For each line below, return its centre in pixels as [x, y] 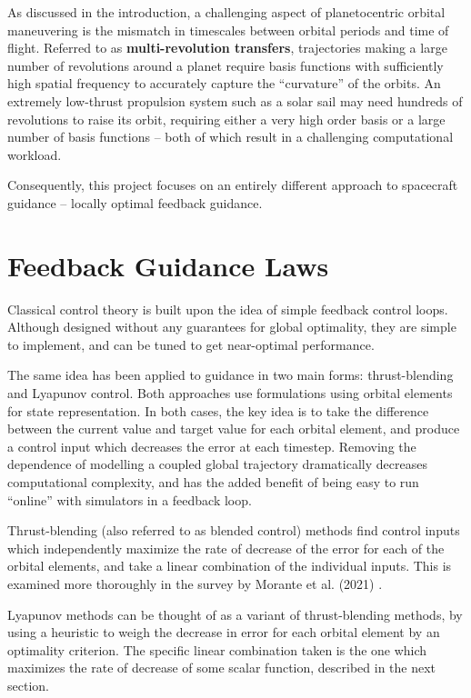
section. [28, 685]
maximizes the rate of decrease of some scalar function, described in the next [222, 668]
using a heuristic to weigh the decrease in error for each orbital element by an [224, 632]
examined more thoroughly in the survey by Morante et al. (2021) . [195, 583]
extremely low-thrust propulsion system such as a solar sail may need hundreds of [235, 100]
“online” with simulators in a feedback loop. [130, 499]
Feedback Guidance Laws [168, 265]
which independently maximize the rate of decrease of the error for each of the [226, 548]
